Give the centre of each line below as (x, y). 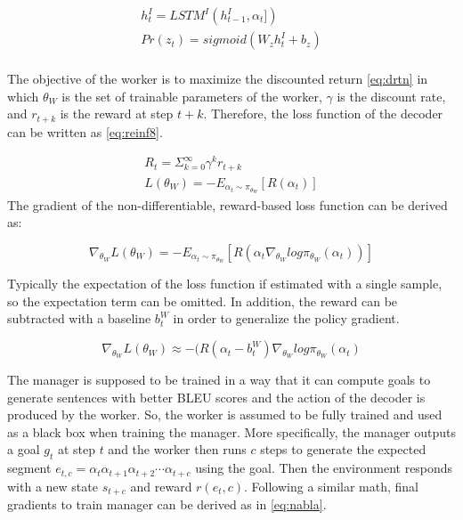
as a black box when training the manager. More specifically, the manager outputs (232, 431)
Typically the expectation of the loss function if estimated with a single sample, (225, 284)
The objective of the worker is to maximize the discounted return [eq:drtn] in (218, 79)
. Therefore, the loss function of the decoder (323, 114)
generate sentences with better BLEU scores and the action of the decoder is (216, 397)
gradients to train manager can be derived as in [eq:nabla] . (167, 504)
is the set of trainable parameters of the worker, (192, 96)
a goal (24, 449)
